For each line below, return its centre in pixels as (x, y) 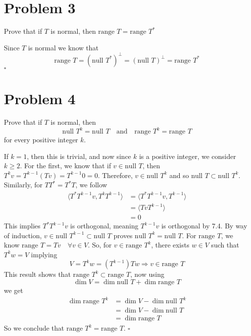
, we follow (91, 185)
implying (44, 254)
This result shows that (37, 274)
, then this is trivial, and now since (79, 156)
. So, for (100, 245)
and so (179, 175)
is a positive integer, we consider (188, 156)
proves (123, 235)
